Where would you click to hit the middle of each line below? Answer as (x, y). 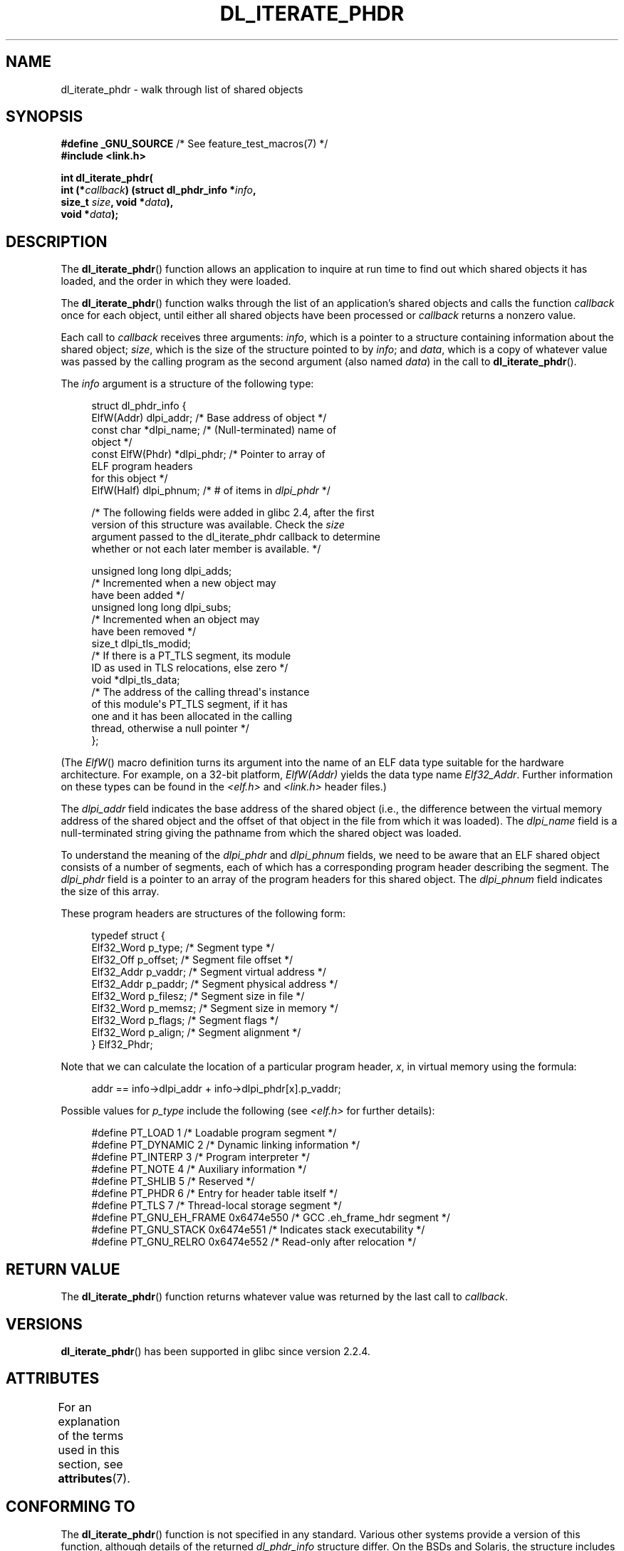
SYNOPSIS (45, 117)
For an (75, 1407)
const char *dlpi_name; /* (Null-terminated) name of (214, 430)
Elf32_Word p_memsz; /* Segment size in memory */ (215, 1008)
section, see (90, 1464)
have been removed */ (144, 632)
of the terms (91, 1435)
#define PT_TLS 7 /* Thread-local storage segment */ (217, 1206)
